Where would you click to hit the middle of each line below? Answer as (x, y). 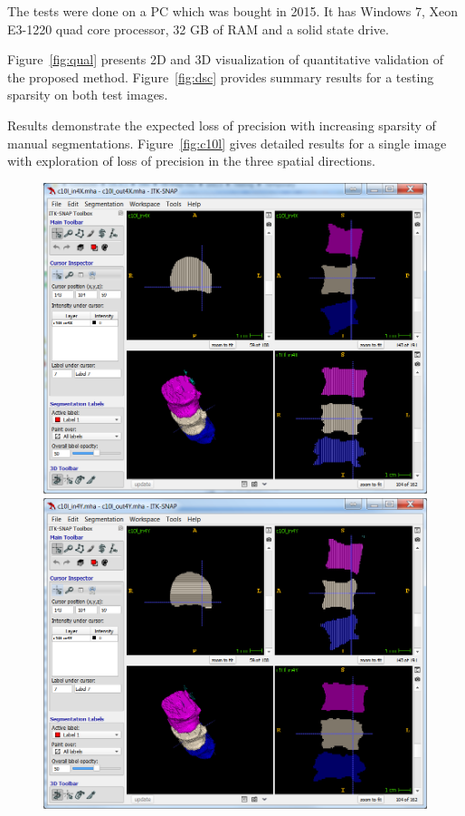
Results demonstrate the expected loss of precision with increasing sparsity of (222, 125)
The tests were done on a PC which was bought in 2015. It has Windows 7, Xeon (232, 11)
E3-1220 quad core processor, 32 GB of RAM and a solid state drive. (198, 29)
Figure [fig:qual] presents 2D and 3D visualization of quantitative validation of (226, 59)
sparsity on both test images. (88, 95)
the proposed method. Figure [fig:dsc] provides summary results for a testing (221, 77)
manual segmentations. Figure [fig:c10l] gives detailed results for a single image (227, 143)
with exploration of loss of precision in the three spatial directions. (191, 161)
